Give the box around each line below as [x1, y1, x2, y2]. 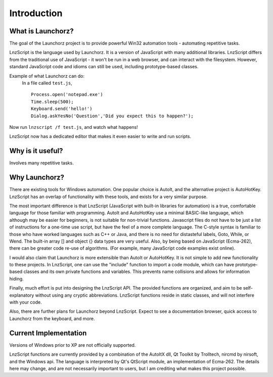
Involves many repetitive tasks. [9, 160, 74, 166]
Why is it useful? [9, 147, 63, 155]
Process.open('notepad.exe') [31, 91, 103, 98]
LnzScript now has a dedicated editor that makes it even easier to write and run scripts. [9, 133, 192, 139]
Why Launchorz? [9, 173, 64, 182]
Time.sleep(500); [31, 99, 74, 105]
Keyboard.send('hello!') [31, 106, 93, 112]
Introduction [9, 8, 63, 19]
